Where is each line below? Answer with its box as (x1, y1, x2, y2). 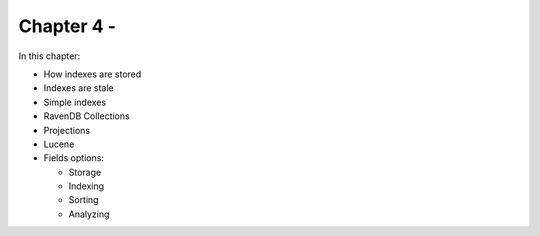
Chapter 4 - (18, 15, 117, 37)
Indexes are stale (43, 82, 114, 94)
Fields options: (43, 152, 105, 164)
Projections (43, 124, 90, 136)
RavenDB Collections (43, 110, 130, 122)
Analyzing (68, 208, 110, 220)
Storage (68, 166, 102, 178)
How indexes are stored (43, 68, 142, 80)
